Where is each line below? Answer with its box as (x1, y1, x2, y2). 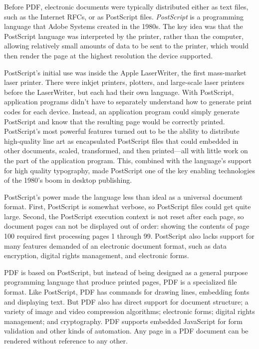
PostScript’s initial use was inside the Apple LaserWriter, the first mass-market (4, 67, 247, 77)
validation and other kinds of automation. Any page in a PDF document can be (4, 326, 249, 336)
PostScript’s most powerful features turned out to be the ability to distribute (4, 126, 240, 136)
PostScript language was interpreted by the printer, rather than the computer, (4, 30, 244, 41)
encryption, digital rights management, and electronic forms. (4, 250, 189, 261)
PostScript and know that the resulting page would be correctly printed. (4, 116, 225, 126)
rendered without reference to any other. (4, 336, 128, 346)
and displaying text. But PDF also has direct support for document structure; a (4, 296, 249, 307)
